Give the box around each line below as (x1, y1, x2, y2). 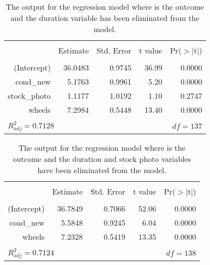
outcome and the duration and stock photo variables (13, 153, 191, 164)
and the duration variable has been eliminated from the (10, 12, 200, 23)
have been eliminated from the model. (37, 164, 167, 176)
